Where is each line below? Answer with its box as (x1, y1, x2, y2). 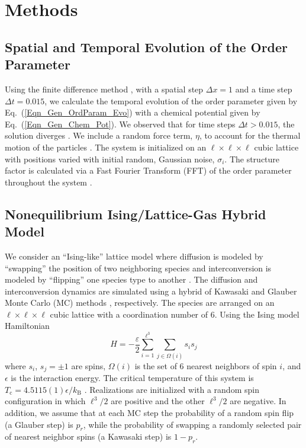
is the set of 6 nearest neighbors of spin (134, 359, 277, 372)
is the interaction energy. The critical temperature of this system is (11, 372, 254, 384)
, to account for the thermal (199, 129, 301, 142)
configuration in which (5, 395, 86, 407)
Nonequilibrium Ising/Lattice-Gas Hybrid (5, 204, 266, 223)
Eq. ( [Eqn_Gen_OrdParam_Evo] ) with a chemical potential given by (5, 106, 260, 119)
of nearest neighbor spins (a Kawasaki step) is (5, 430, 172, 443)
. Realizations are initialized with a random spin (84, 383, 259, 395)
